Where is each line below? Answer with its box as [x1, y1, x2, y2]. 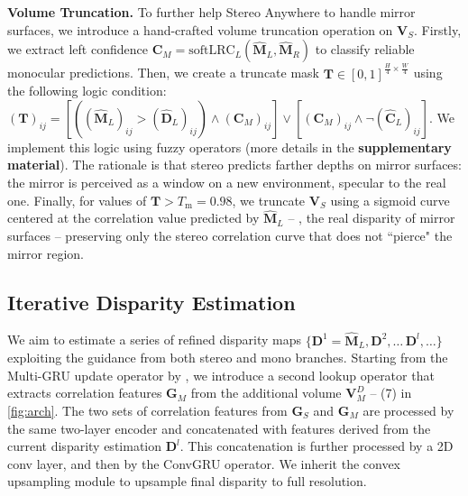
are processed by [362, 400, 454, 419]
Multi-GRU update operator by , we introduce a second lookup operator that [7, 365, 435, 384]
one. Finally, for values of [7, 190, 147, 209]
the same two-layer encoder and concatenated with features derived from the [7, 418, 431, 437]
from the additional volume [190, 383, 342, 402]
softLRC [188, 44, 235, 58]
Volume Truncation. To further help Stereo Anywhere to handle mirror [7, 3, 416, 21]
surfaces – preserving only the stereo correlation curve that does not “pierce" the [7, 225, 453, 244]
